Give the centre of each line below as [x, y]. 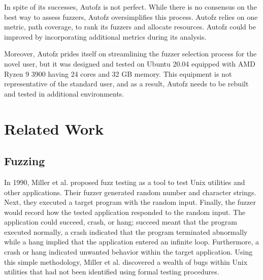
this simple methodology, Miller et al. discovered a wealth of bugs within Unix [126, 261]
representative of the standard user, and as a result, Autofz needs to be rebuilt [126, 84]
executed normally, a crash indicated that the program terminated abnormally [126, 231]
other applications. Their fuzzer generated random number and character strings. [130, 192]
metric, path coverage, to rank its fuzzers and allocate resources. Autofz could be [130, 27]
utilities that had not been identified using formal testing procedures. [112, 272]
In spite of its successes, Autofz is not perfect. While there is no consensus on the [130, 7]
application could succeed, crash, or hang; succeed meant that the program [121, 222]
